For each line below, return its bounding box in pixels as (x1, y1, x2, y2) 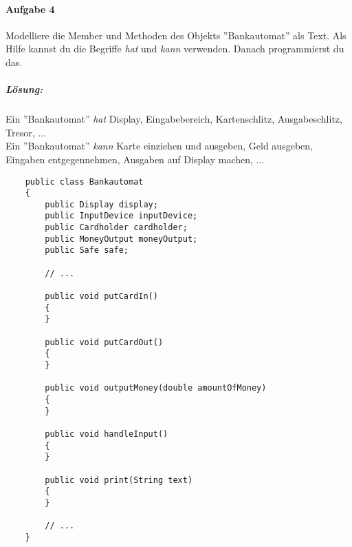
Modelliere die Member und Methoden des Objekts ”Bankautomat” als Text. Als (5, 28, 346, 42)
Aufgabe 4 (5, 1, 55, 16)
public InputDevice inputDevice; (45, 211, 198, 221)
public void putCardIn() (45, 291, 158, 302)
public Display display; (45, 199, 158, 209)
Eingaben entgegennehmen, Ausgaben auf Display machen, (5, 152, 253, 166)
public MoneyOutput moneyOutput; (45, 234, 198, 244)
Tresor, (5, 125, 35, 139)
